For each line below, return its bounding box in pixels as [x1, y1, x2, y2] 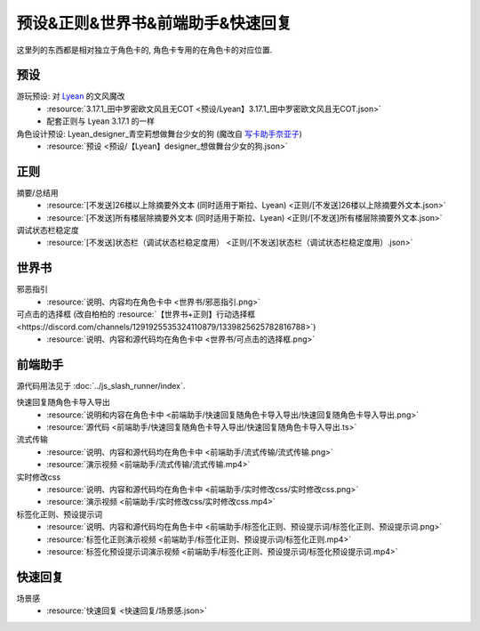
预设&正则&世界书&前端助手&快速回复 [16, 13, 292, 33]
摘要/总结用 [16, 187, 60, 198]
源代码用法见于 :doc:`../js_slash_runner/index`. [16, 380, 186, 391]
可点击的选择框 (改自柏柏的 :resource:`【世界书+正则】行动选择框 [16, 309, 256, 320]
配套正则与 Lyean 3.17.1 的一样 [46, 116, 156, 126]
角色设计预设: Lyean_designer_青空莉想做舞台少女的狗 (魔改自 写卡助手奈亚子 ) [16, 128, 302, 139]
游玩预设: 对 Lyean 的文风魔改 [16, 91, 125, 101]
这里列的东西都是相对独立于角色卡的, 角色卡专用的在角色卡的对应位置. [16, 44, 273, 55]
